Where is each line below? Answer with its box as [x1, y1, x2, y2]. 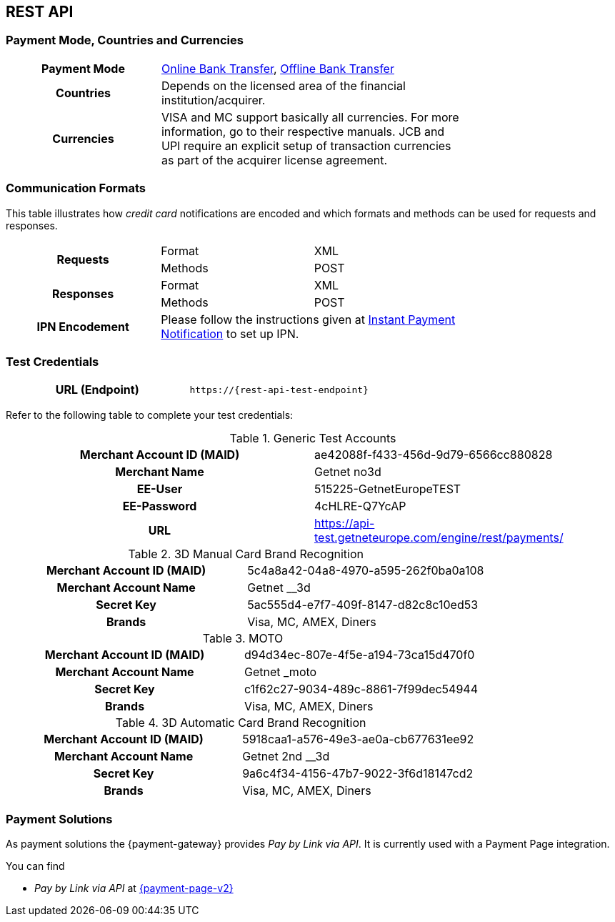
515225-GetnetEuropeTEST [314, 482, 461, 497]
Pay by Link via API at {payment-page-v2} [34, 882, 234, 895]
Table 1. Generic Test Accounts [229, 431, 396, 446]
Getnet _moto [244, 665, 317, 680]
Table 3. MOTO [202, 631, 284, 646]
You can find [6, 860, 65, 873]
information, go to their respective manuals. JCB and [161, 124, 445, 139]
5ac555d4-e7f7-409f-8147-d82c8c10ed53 [247, 598, 479, 613]
